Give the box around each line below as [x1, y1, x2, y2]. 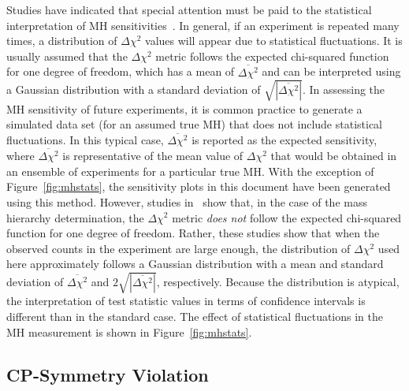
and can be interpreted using [262, 63, 401, 80]
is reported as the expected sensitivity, [191, 132, 377, 148]
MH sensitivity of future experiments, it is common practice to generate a [6, 100, 363, 117]
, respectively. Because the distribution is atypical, [156, 273, 400, 289]
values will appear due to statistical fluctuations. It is [145, 32, 403, 49]
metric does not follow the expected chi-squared [172, 209, 402, 225]
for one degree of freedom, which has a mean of [6, 63, 235, 80]
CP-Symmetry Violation [6, 362, 209, 386]
